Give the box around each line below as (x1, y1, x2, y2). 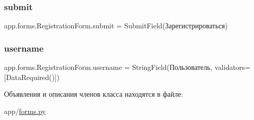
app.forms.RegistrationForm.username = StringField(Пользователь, (4, 62, 213, 72)
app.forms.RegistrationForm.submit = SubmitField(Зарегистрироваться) (4, 20, 228, 31)
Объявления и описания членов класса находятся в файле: (4, 89, 183, 99)
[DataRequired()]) (4, 71, 60, 82)
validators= (215, 62, 250, 72)
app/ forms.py (4, 105, 46, 116)
